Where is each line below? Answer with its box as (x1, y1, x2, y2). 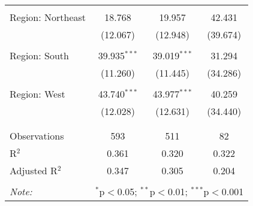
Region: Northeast (10, 10, 86, 24)
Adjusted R (10, 163, 58, 177)
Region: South (10, 49, 69, 62)
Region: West (10, 87, 65, 101)
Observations (10, 129, 64, 143)
